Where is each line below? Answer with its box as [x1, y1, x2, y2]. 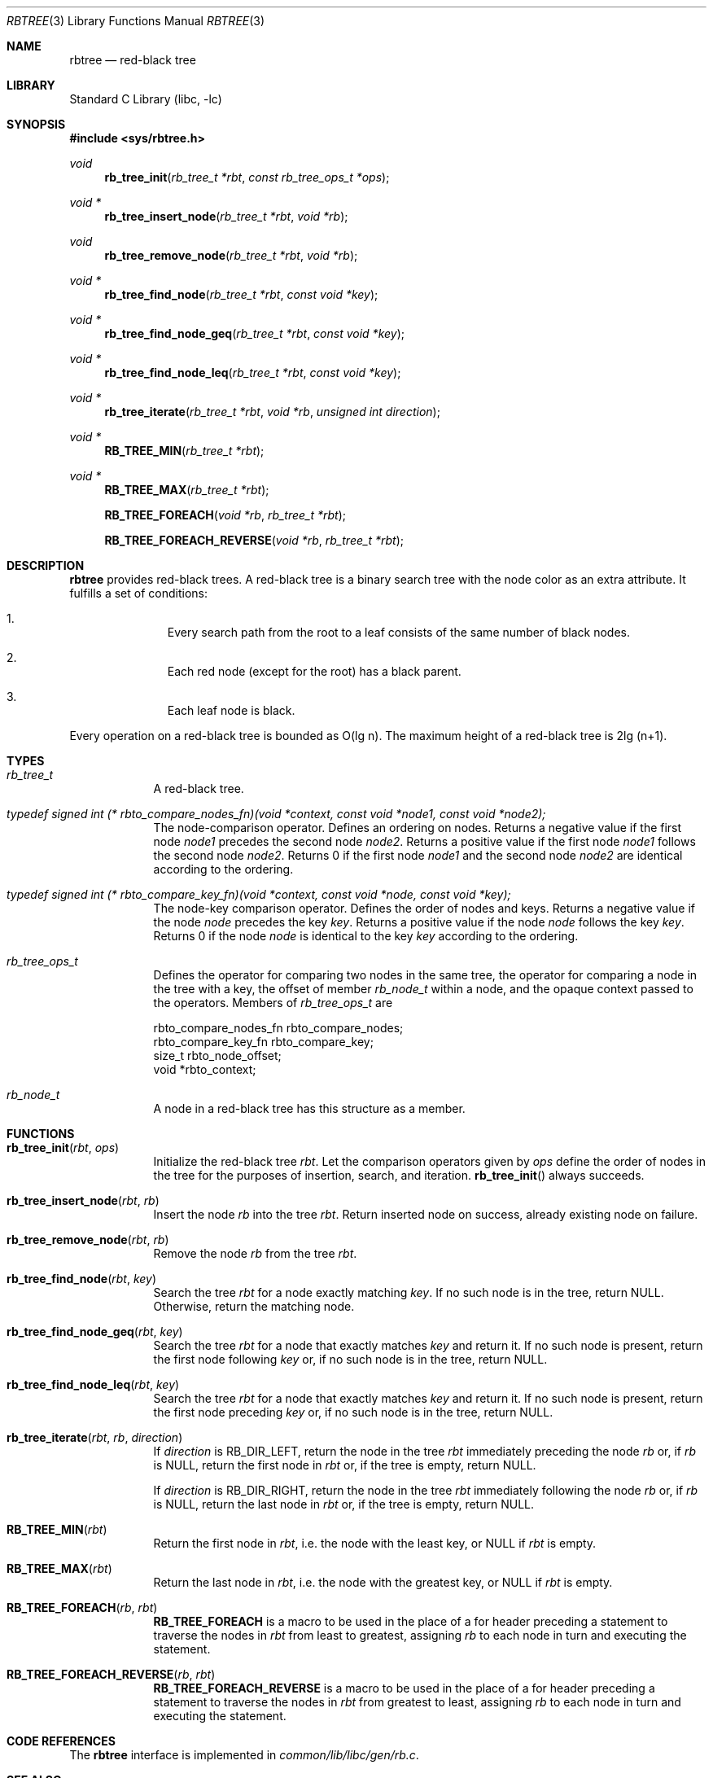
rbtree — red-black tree [69, 53, 196, 67]
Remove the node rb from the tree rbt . [153, 1246, 357, 1260]
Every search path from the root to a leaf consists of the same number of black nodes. [167, 625, 631, 639]
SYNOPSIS [7, 117, 66, 131]
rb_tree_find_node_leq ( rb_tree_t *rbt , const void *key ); [104, 366, 401, 379]
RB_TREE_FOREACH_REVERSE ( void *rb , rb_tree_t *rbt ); [104, 533, 404, 547]
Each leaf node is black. [167, 703, 295, 717]
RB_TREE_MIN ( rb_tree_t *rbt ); [104, 444, 265, 458]
